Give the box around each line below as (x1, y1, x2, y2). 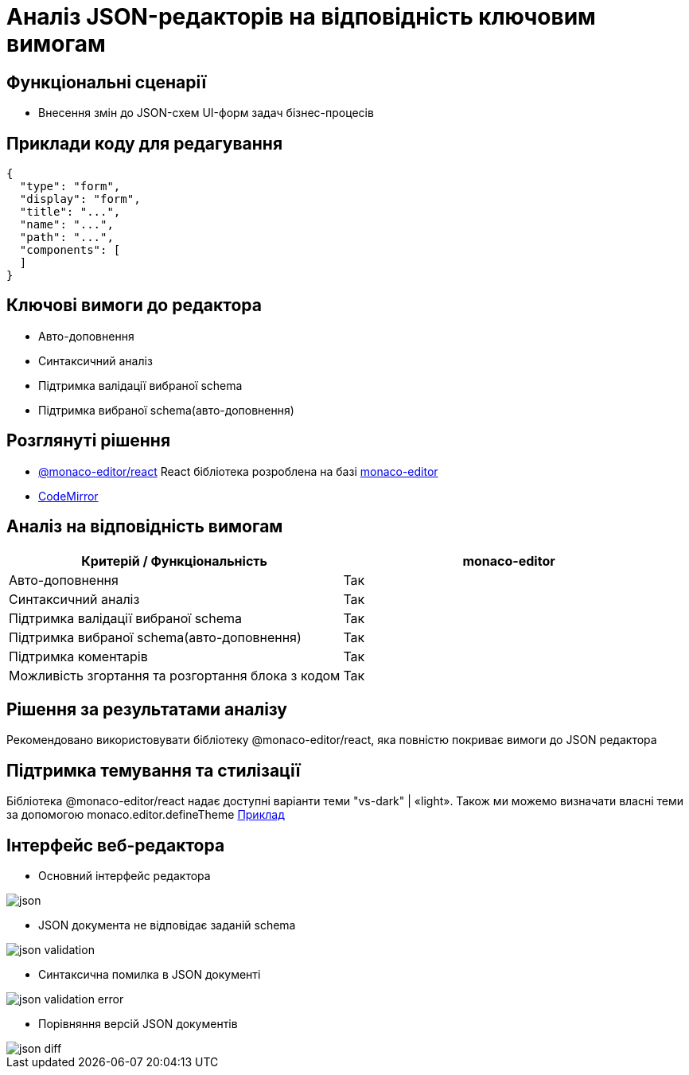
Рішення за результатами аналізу (6, 699, 288, 719)
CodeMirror (38, 489, 99, 503)
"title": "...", (19, 205, 121, 219)
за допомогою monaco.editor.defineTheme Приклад (6, 808, 285, 822)
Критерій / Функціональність (81, 552, 268, 569)
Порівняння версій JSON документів (38, 1017, 238, 1031)
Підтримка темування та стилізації (6, 760, 301, 781)
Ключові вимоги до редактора (6, 295, 262, 316)
